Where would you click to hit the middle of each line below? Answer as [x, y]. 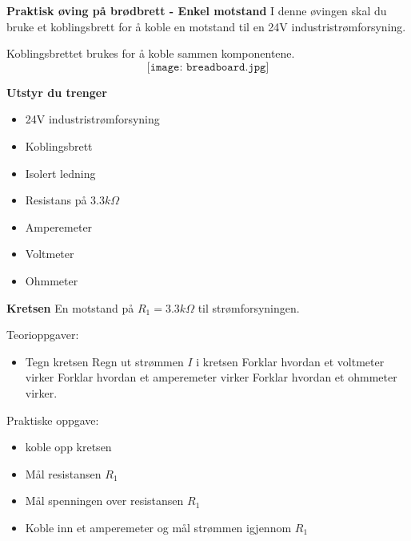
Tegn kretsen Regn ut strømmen [104, 361]
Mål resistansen [63, 473]
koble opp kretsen [68, 447]
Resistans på [56, 200]
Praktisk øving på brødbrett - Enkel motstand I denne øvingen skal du [197, 10]
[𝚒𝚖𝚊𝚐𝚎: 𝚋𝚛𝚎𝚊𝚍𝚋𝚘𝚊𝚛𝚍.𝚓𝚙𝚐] [208, 67]
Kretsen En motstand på [70, 307]
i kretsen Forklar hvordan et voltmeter [290, 361]
